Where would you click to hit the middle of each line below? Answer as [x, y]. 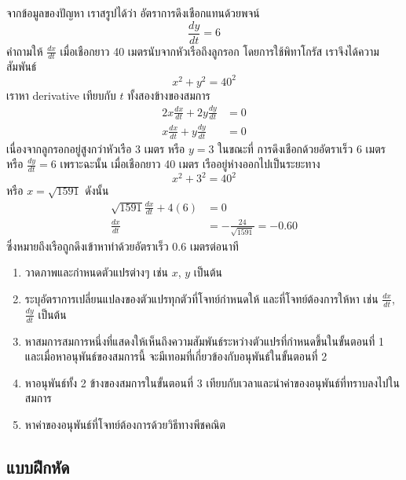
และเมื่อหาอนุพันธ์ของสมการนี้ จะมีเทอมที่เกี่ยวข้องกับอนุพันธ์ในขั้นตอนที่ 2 [176, 356]
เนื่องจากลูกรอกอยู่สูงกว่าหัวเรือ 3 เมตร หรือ [96, 148]
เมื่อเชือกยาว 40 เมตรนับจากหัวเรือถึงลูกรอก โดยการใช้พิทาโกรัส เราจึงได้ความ [219, 51]
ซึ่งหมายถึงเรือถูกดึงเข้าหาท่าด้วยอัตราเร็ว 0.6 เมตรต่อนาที [123, 245]
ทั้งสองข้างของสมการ [169, 95]
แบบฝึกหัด [38, 466]
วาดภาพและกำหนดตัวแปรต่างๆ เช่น [97, 272]
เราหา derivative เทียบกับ [61, 95]
